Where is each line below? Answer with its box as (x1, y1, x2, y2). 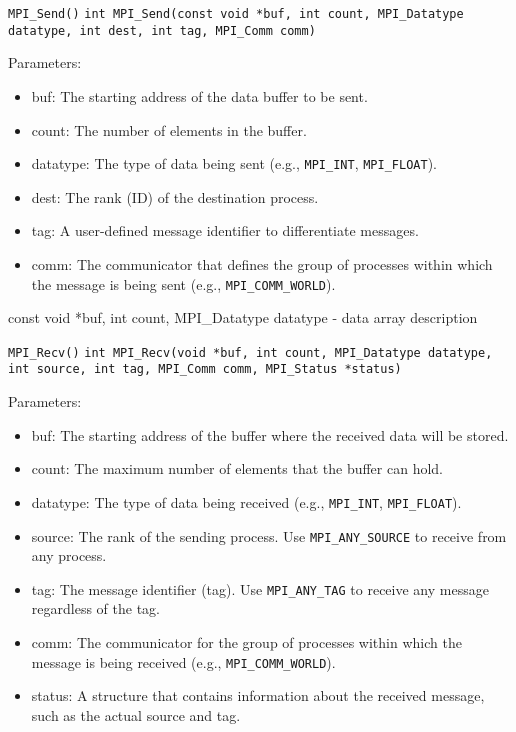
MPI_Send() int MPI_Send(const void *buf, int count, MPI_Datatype (8, 7, 464, 21)
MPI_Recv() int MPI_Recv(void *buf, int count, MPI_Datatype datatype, (8, 345, 493, 360)
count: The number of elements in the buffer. (31, 119, 307, 140)
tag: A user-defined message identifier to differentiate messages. (31, 220, 419, 241)
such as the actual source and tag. (31, 704, 241, 725)
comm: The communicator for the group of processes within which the (31, 632, 462, 653)
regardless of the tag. (31, 598, 160, 619)
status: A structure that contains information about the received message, (31, 685, 485, 706)
